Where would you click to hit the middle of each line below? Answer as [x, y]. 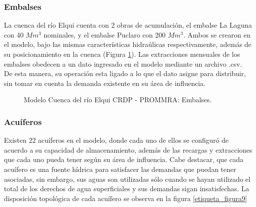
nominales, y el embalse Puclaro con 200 [105, 34]
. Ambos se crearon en [217, 34]
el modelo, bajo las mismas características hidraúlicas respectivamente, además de [128, 44]
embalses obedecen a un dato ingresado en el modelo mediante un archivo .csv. [123, 63]
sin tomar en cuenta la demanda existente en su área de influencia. [105, 83]
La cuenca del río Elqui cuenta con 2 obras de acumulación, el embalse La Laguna [128, 25]
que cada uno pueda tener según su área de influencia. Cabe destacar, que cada [124, 159]
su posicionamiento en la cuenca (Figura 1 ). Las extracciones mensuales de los [122, 54]
